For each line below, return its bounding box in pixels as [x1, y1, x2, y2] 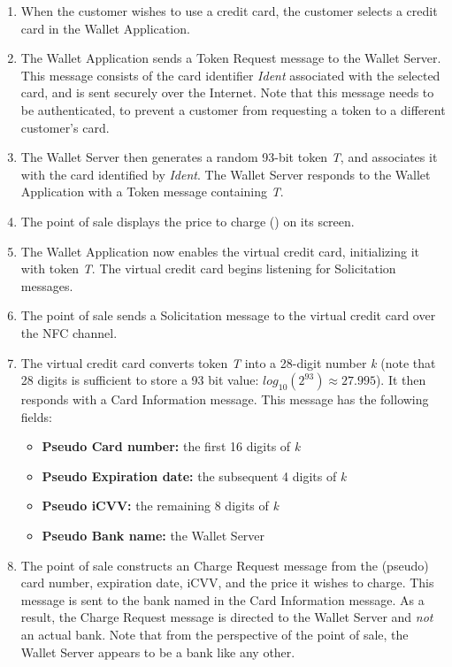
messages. [20, 276, 73, 295]
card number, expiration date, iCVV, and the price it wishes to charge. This [20, 573, 434, 592]
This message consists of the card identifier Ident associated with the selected [20, 65, 441, 84]
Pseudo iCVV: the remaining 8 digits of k [42, 496, 279, 515]
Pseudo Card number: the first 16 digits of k [42, 437, 301, 456]
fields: [20, 407, 52, 425]
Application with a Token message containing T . [20, 182, 284, 201]
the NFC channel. [20, 323, 118, 341]
